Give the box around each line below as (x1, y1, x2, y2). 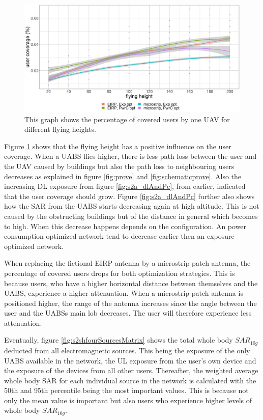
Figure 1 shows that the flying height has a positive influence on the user (4, 141, 231, 151)
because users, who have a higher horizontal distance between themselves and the (4, 277, 258, 288)
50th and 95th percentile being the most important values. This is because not (4, 385, 249, 396)
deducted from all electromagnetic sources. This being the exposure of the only (4, 345, 250, 355)
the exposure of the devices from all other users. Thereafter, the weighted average (4, 365, 258, 376)
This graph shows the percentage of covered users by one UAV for (24, 114, 230, 124)
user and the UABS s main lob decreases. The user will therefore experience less (4, 307, 252, 318)
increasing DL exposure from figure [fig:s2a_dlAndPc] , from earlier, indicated (4, 181, 246, 191)
